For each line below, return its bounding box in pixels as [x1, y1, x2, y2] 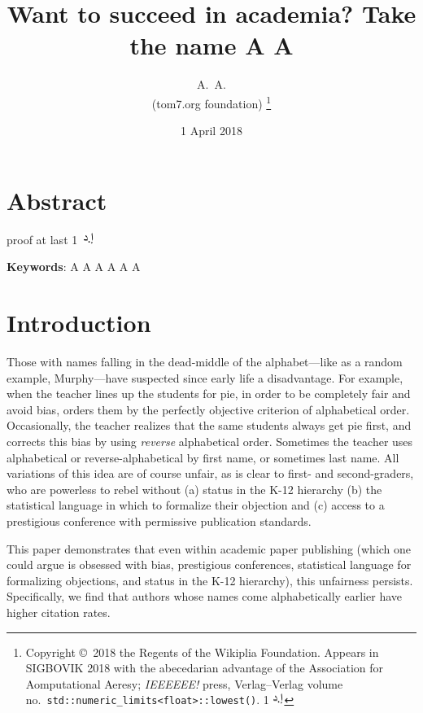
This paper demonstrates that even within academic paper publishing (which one [7, 540, 412, 557]
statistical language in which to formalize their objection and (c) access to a [7, 496, 385, 514]
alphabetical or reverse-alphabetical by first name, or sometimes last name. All [7, 448, 399, 466]
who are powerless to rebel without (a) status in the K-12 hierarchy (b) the [7, 480, 382, 497]
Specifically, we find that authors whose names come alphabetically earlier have [7, 588, 403, 605]
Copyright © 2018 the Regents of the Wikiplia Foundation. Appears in [25, 643, 379, 660]
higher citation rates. [7, 603, 111, 620]
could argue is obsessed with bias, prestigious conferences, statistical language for [7, 556, 412, 573]
